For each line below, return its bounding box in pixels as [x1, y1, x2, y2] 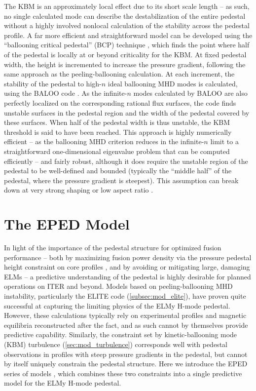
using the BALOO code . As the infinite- [4, 88, 127, 98]
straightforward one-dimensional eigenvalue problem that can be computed [4, 146, 230, 156]
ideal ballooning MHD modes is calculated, [108, 78, 238, 88]
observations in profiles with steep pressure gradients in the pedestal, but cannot [4, 349, 248, 359]
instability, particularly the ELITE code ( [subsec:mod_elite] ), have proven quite [4, 290, 246, 301]
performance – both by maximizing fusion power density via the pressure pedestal [4, 252, 252, 262]
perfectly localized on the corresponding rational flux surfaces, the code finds [4, 97, 236, 108]
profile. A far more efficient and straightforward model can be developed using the [4, 30, 253, 40]
